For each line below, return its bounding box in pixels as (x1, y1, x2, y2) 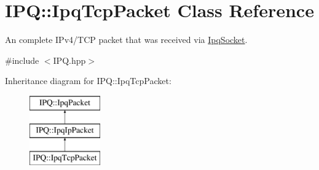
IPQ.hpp (53, 53, 86, 66)
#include (5, 53, 39, 66)
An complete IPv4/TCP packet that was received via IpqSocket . (5, 33, 248, 46)
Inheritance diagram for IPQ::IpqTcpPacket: (5, 74, 171, 87)
